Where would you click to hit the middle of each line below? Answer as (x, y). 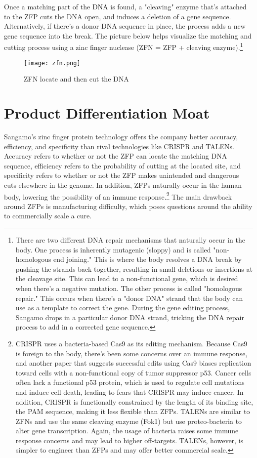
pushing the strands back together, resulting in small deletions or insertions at (134, 269)
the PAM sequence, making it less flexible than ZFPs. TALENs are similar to (133, 411)
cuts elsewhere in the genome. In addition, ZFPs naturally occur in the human (123, 185)
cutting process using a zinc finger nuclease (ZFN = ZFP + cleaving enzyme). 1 (124, 46)
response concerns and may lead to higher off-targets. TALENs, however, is (129, 440)
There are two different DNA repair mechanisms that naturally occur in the (130, 240)
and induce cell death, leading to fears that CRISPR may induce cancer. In (129, 392)
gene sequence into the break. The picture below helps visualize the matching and (128, 35)
